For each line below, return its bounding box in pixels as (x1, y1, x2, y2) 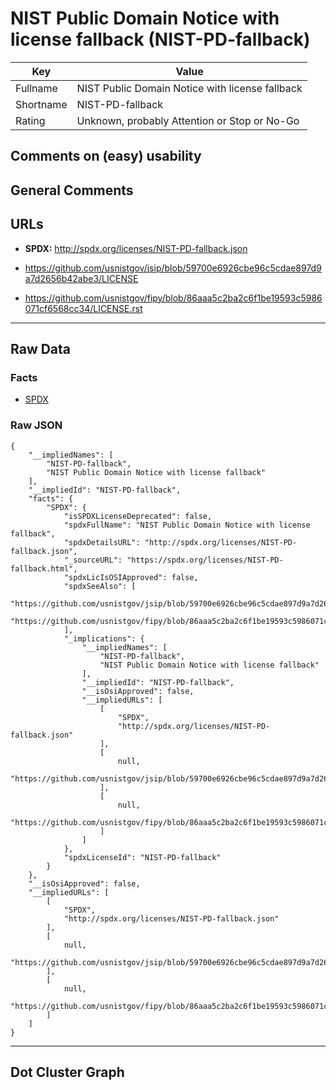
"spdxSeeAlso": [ (63, 581, 137, 591)
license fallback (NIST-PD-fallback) (10, 28, 311, 51)
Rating (15, 113, 46, 127)
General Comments (10, 182, 134, 199)
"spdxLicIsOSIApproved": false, (63, 572, 199, 582)
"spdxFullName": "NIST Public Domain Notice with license (63, 520, 311, 530)
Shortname (15, 97, 68, 111)
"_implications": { (63, 633, 145, 644)
